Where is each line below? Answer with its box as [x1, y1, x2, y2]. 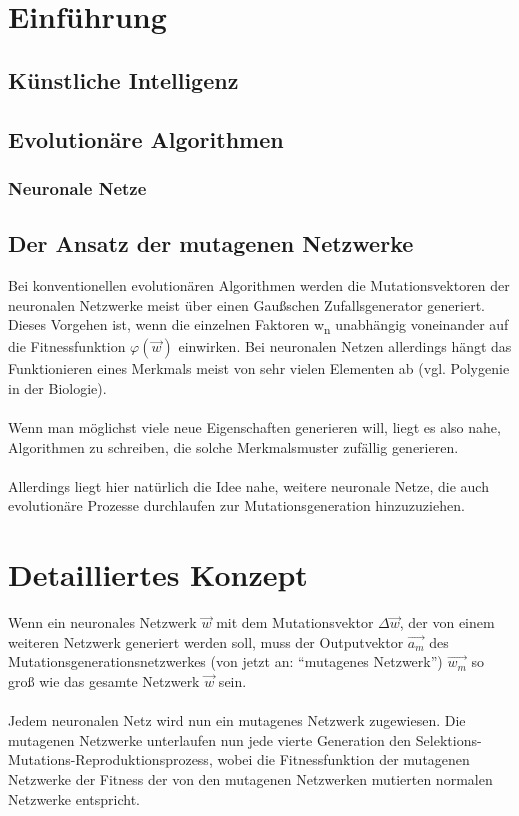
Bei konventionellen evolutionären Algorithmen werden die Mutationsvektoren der [8, 274, 510, 295]
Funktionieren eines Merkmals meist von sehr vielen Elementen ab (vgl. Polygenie [8, 358, 510, 379]
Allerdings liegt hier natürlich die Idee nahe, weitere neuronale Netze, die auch [8, 475, 489, 496]
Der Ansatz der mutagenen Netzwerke [8, 228, 414, 259]
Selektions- [415, 729, 482, 750]
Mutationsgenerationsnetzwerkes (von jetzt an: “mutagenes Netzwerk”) [8, 651, 443, 672]
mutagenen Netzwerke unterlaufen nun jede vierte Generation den [8, 729, 412, 750]
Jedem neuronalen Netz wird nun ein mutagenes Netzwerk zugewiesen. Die [8, 710, 466, 731]
